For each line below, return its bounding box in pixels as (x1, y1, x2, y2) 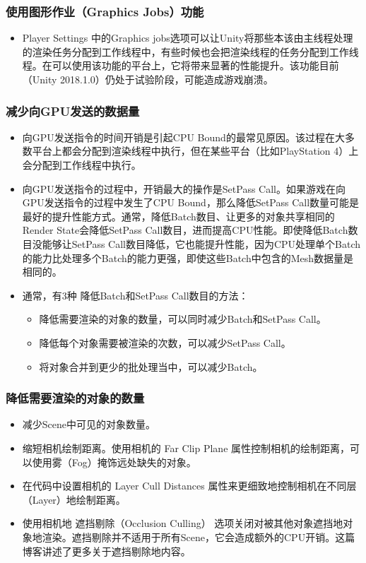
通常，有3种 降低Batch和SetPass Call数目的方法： (22, 288, 249, 302)
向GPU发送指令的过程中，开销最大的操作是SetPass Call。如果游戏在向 (22, 181, 346, 196)
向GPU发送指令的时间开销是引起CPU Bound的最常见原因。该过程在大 (22, 129, 345, 144)
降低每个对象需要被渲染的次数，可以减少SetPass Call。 (39, 335, 291, 350)
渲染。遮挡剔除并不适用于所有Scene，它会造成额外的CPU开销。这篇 (42, 529, 355, 544)
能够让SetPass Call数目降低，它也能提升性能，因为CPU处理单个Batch (42, 236, 361, 251)
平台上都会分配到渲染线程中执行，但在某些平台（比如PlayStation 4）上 (32, 143, 359, 158)
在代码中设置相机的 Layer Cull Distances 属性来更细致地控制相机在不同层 (22, 478, 357, 493)
